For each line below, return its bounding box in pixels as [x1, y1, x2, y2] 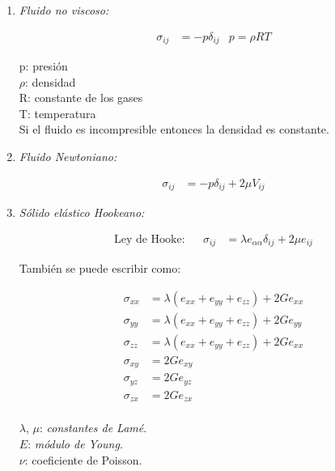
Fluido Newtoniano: [19, 148, 117, 165]
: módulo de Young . [28, 435, 123, 452]
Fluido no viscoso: [19, 2, 109, 18]
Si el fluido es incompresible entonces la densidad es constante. [19, 121, 329, 138]
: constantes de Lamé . [39, 419, 147, 436]
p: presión [19, 57, 68, 74]
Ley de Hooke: [113, 233, 185, 245]
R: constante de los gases [19, 89, 143, 106]
